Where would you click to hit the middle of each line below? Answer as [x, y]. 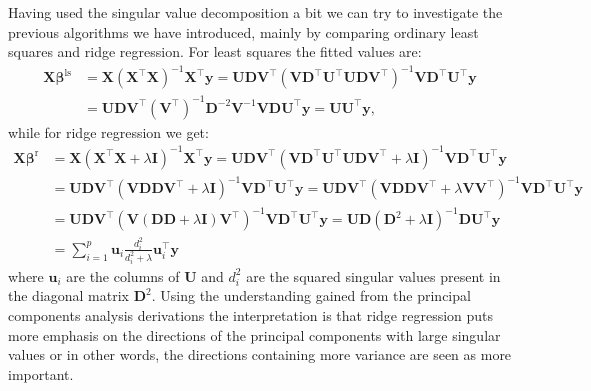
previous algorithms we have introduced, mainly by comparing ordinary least [243, 31]
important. [41, 373]
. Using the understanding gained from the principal [311, 295]
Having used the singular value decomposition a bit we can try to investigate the [255, 12]
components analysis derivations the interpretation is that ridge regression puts [251, 315]
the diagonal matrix [69, 295]
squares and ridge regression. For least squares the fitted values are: [215, 51]
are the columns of [123, 275]
